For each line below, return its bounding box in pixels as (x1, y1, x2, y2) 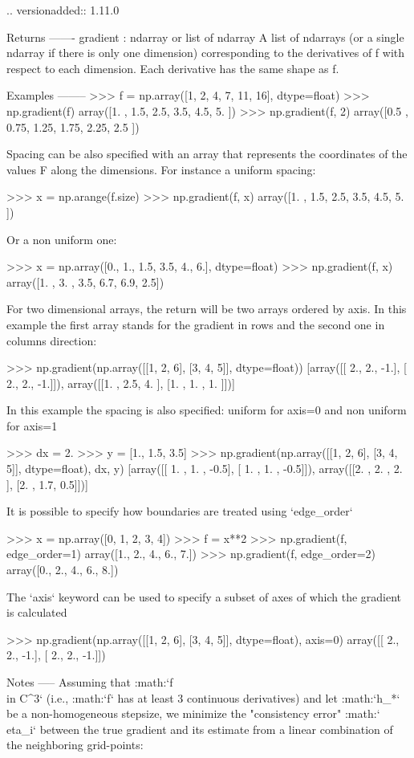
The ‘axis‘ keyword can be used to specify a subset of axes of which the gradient (6, 588, 402, 605)
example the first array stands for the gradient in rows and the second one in (6, 316, 385, 332)
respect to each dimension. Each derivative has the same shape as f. (6, 59, 339, 76)
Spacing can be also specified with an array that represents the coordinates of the (6, 145, 408, 162)
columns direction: (6, 332, 97, 348)
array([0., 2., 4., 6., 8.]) (6, 561, 119, 578)
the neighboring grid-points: (6, 736, 144, 753)
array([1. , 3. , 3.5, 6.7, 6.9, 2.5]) (6, 273, 164, 290)
